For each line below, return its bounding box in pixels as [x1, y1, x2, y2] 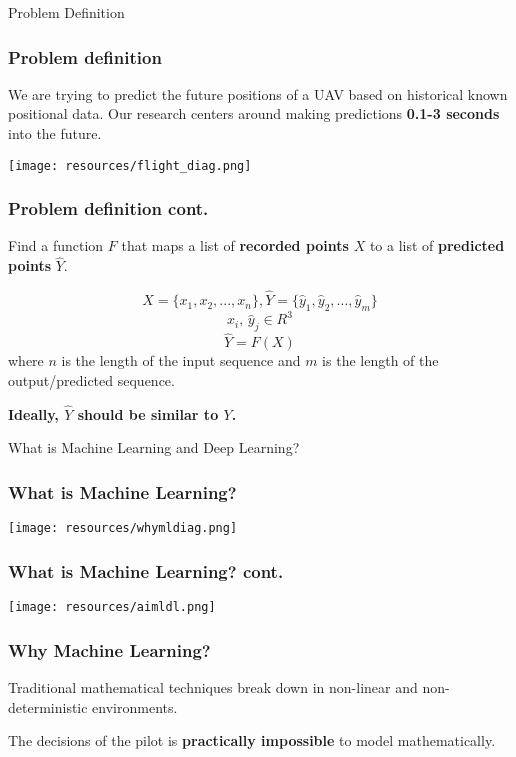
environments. [92, 696, 178, 717]
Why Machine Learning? [8, 637, 211, 662]
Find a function [8, 235, 104, 256]
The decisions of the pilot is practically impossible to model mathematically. [8, 730, 496, 751]
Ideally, [8, 403, 59, 424]
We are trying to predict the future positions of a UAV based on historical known [8, 83, 508, 104]
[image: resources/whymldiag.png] [8, 521, 238, 536]
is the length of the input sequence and [61, 350, 301, 371]
